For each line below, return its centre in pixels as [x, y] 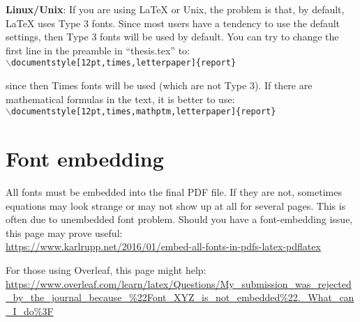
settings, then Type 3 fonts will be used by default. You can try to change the [172, 37]
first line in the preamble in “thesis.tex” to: [98, 50]
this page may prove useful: [64, 232]
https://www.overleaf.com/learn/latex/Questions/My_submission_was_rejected [179, 283]
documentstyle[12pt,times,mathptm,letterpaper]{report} [143, 112]
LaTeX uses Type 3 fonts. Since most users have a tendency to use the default [173, 23]
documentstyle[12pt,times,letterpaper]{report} [123, 63]
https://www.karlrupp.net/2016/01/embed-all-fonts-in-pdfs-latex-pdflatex [163, 246]
